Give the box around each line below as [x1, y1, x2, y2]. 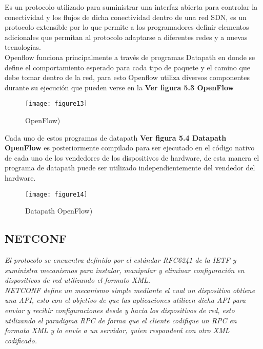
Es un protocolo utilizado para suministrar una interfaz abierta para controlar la [5, 2, 258, 12]
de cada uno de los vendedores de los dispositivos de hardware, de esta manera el [5, 152, 259, 163]
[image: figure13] [25, 100, 88, 108]
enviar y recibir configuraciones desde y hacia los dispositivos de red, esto [5, 304, 235, 315]
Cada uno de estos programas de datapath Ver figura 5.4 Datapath [5, 132, 227, 143]
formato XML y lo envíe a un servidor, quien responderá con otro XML [5, 325, 230, 336]
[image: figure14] [25, 190, 88, 198]
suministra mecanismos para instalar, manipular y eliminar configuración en [5, 264, 245, 275]
